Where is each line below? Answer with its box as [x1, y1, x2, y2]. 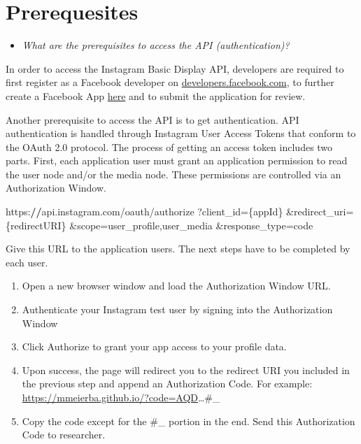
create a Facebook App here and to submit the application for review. [6, 88, 306, 103]
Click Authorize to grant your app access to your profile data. [22, 339, 287, 354]
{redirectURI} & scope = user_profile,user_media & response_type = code [6, 217, 313, 232]
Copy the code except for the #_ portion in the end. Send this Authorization [22, 413, 355, 428]
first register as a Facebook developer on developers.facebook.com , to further [6, 75, 334, 89]
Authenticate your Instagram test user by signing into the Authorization [22, 302, 333, 317]
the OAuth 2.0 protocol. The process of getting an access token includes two [6, 139, 333, 154]
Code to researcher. [22, 427, 106, 442]
